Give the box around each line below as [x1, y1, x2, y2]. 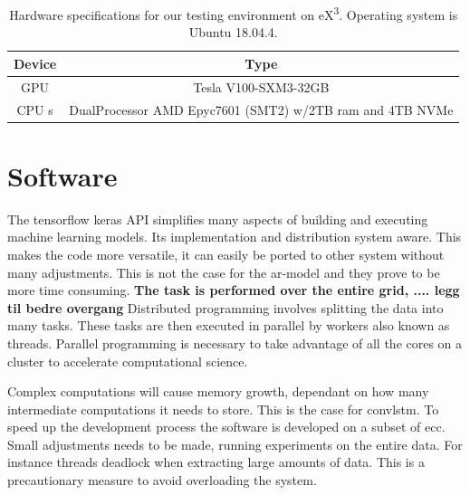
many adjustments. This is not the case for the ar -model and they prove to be [7, 262, 440, 281]
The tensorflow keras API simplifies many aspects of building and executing [7, 209, 428, 228]
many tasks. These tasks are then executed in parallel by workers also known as [7, 316, 450, 335]
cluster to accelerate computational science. [7, 351, 248, 370]
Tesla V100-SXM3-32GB [193, 77, 330, 96]
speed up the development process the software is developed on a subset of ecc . [7, 417, 446, 436]
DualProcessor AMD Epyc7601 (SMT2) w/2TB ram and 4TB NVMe [69, 100, 454, 119]
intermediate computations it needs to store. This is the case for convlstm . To [7, 399, 439, 418]
